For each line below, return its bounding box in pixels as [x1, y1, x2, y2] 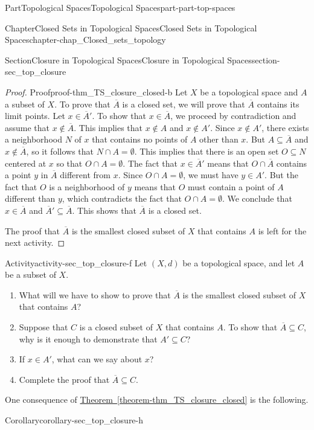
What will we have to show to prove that [19, 288, 171, 301]
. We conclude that [222, 192, 292, 205]
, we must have [183, 168, 239, 181]
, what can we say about [51, 353, 143, 365]
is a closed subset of [79, 321, 153, 333]
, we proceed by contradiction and [170, 109, 296, 122]
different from [60, 168, 111, 181]
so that [56, 156, 83, 169]
